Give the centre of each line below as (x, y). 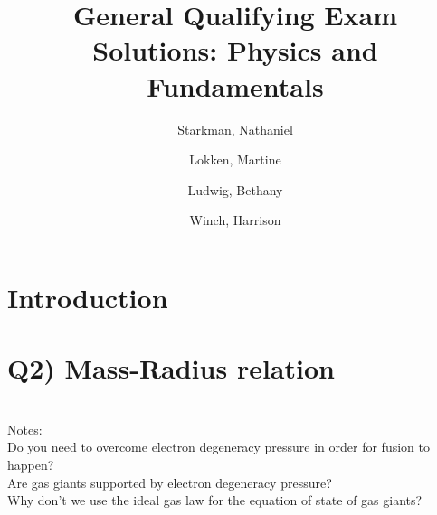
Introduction (88, 297)
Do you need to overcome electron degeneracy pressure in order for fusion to (218, 447)
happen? (31, 464)
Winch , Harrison (235, 220)
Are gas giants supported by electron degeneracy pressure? (170, 482)
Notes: (25, 429)
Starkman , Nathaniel (235, 129)
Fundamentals (235, 85)
